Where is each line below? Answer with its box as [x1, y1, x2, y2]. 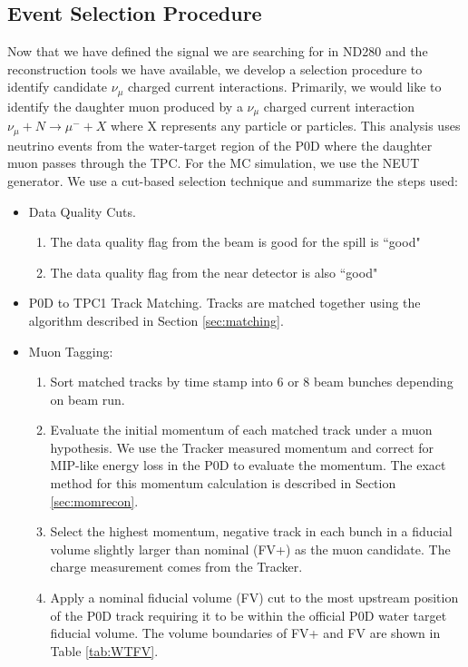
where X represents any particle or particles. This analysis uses [110, 116, 461, 135]
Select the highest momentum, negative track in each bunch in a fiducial [50, 522, 453, 541]
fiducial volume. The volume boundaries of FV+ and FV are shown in [50, 623, 441, 642]
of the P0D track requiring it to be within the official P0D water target [50, 605, 447, 624]
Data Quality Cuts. [28, 201, 136, 221]
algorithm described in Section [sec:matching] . [28, 310, 284, 329]
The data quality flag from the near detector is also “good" [50, 262, 378, 281]
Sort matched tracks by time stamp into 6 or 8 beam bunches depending [50, 372, 453, 391]
